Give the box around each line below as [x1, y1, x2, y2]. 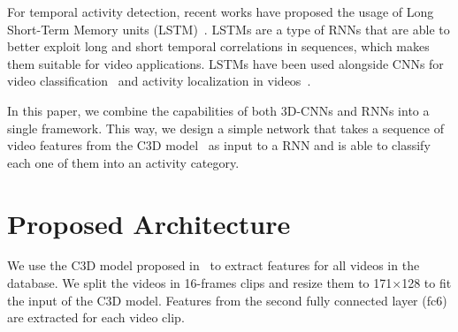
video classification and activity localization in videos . [7, 72, 311, 90]
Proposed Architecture [7, 205, 291, 241]
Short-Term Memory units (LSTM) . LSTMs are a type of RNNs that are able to [7, 19, 450, 38]
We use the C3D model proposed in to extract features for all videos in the [7, 256, 420, 275]
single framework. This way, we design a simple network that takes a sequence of [7, 118, 445, 137]
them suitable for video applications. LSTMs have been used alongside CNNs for [7, 54, 444, 72]
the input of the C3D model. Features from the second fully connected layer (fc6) [7, 290, 447, 309]
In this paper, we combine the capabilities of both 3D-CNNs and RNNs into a [7, 101, 430, 119]
